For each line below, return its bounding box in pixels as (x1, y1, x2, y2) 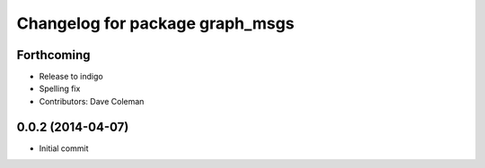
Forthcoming (16, 47, 91, 63)
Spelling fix (39, 83, 81, 94)
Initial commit (39, 143, 89, 154)
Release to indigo (39, 71, 103, 82)
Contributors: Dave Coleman (39, 96, 145, 106)
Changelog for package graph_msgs (16, 13, 295, 33)
